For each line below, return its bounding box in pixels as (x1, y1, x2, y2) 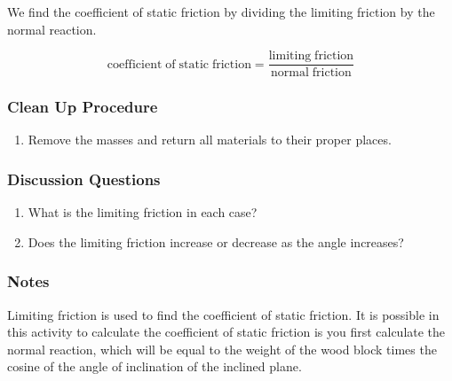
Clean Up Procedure (7, 96, 158, 118)
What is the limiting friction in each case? (28, 203, 258, 222)
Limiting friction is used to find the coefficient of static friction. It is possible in (7, 305, 440, 323)
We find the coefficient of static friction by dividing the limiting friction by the (7, 3, 435, 20)
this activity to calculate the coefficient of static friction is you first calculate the (7, 323, 446, 341)
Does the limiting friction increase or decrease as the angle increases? (28, 232, 404, 251)
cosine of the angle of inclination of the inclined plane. (7, 357, 302, 376)
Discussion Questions (7, 167, 161, 190)
